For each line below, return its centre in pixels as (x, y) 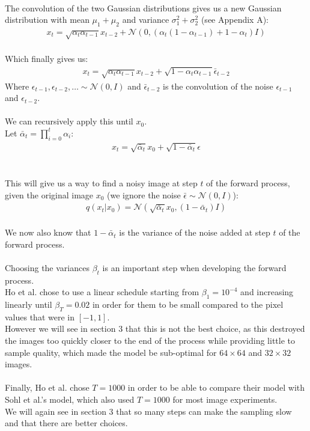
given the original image (49, 194)
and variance (146, 20)
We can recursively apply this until (69, 121)
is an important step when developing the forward (194, 267)
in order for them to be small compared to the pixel (188, 304)
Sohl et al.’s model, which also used (70, 399)
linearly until (29, 304)
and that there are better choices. (66, 423)
